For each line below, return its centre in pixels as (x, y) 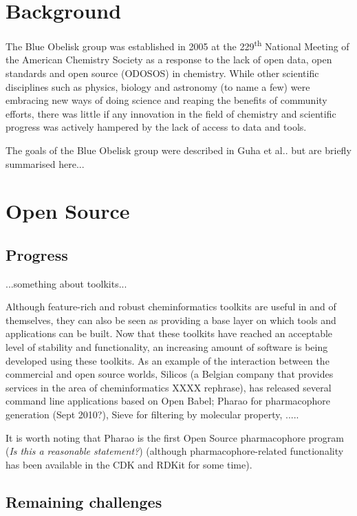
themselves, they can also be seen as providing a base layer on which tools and (171, 320)
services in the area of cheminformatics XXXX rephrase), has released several (169, 387)
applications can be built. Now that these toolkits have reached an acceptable (169, 333)
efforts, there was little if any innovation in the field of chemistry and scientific (171, 113)
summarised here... (45, 163)
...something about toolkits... (66, 283)
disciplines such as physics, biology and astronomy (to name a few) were (158, 86)
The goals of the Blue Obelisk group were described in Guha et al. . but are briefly (178, 150)
